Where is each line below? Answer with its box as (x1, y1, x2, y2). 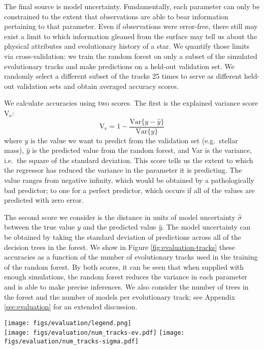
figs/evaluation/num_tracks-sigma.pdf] (4, 338, 139, 345)
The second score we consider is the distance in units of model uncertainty (4, 211, 236, 222)
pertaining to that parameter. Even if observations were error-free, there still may (4, 21, 258, 31)
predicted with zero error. (4, 195, 84, 205)
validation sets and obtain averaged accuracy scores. (16, 80, 179, 91)
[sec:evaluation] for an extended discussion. (4, 301, 138, 312)
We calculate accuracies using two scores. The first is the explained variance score (4, 98, 258, 108)
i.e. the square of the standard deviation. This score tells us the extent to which (4, 154, 253, 165)
